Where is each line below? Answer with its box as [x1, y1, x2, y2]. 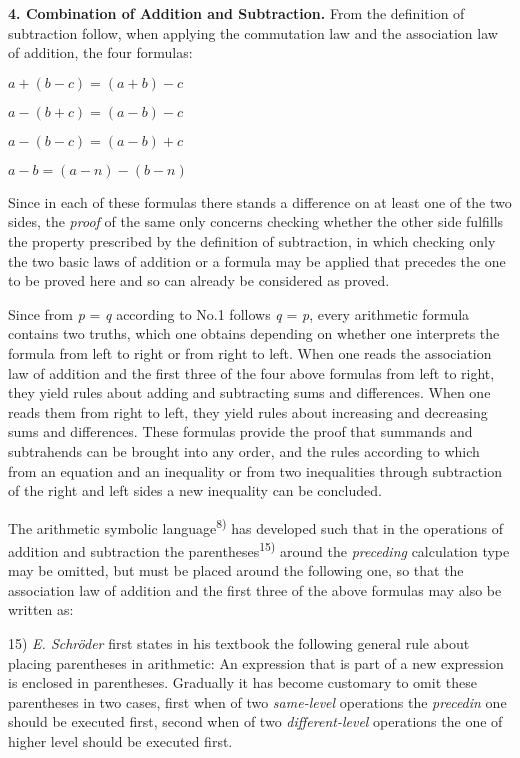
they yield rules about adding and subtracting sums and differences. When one [8, 382, 491, 403]
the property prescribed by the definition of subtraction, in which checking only [8, 230, 496, 251]
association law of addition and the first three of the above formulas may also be [8, 579, 502, 600]
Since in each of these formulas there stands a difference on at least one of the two [8, 191, 512, 212]
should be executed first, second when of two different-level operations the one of [8, 711, 503, 732]
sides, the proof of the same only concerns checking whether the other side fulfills [8, 211, 504, 232]
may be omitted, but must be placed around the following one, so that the [8, 560, 464, 581]
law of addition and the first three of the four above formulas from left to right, [8, 362, 495, 383]
